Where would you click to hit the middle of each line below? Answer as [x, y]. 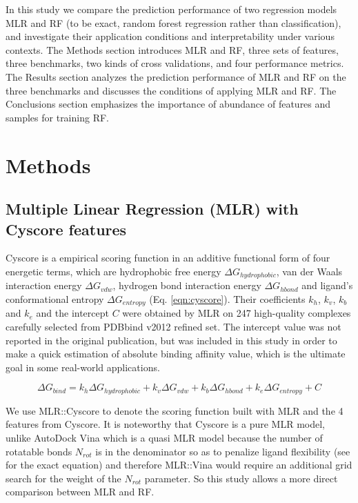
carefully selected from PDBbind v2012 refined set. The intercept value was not [173, 326]
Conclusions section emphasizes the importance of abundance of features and [168, 104]
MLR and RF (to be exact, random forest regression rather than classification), [173, 22]
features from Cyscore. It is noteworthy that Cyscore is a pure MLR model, [165, 424]
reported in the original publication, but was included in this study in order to [171, 340]
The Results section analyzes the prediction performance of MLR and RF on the [176, 76]
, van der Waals [309, 271]
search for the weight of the [63, 478]
